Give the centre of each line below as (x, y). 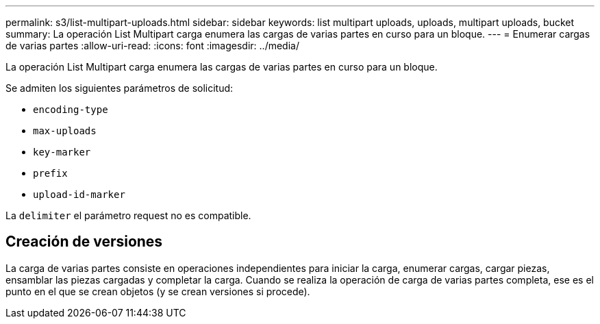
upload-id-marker (79, 195)
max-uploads (65, 131)
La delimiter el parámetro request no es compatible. (128, 215)
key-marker (62, 152)
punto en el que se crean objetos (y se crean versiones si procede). (158, 291)
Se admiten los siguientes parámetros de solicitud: (120, 88)
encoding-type (71, 110)
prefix (50, 173)
